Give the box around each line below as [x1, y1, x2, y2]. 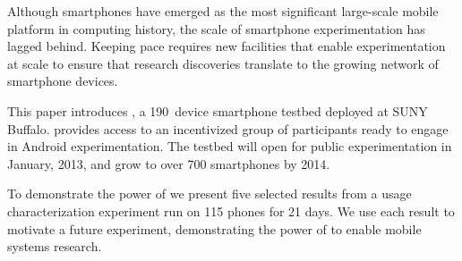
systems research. [7, 237, 102, 256]
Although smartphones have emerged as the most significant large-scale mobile [7, 2, 439, 20]
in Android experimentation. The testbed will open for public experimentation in [7, 137, 452, 156]
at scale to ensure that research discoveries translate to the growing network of [7, 54, 439, 72]
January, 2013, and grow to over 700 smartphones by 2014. [7, 154, 330, 173]
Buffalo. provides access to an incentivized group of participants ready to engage [7, 119, 449, 138]
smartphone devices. [7, 72, 118, 90]
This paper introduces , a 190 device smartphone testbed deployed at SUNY [7, 101, 428, 120]
